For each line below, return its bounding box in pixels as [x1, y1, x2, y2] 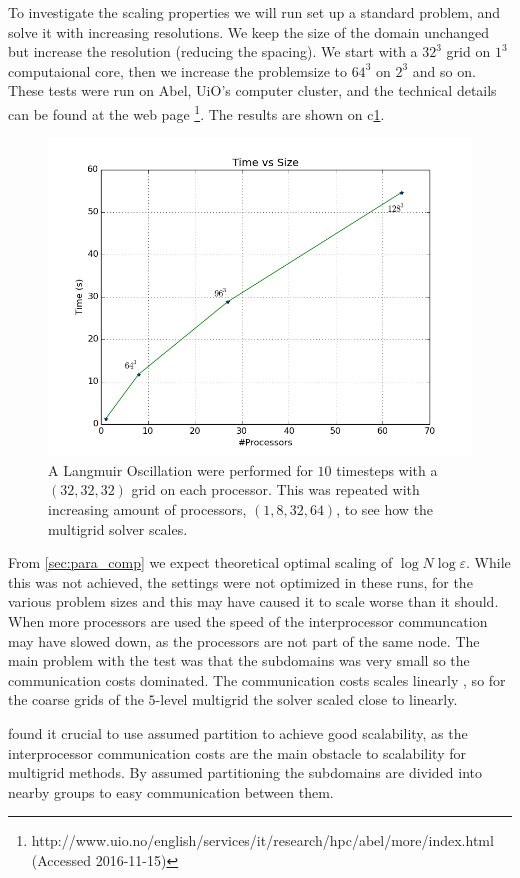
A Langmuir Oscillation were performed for [48, 459, 313, 480]
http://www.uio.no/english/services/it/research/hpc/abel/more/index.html [31, 830, 494, 851]
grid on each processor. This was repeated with [131, 479, 420, 500]
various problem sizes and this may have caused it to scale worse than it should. [8, 591, 499, 612]
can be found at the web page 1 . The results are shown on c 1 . [8, 100, 385, 124]
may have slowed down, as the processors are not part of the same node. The [8, 630, 480, 651]
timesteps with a [336, 459, 438, 480]
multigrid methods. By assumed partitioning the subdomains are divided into [8, 762, 483, 783]
